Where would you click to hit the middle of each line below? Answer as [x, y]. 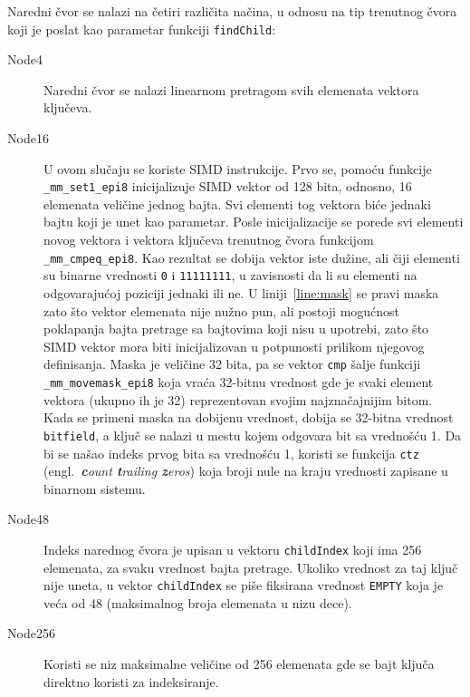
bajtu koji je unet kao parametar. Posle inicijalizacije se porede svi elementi [254, 222]
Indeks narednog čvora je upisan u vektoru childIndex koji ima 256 [233, 549]
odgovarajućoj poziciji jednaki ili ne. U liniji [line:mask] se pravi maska [241, 292]
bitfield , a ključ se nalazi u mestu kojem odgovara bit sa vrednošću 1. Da [253, 435]
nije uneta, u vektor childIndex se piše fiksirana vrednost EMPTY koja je [244, 585]
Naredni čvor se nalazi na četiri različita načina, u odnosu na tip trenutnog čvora [232, 11]
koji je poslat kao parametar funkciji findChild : [142, 29]
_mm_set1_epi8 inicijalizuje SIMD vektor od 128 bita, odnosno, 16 [228, 186]
